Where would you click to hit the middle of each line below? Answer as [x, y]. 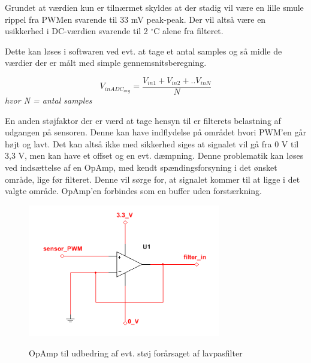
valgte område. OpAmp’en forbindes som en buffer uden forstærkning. [134, 191]
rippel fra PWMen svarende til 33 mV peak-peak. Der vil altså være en [135, 19]
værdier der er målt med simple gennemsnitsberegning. [106, 63]
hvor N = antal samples [49, 100]
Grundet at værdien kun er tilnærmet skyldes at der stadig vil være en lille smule [154, 7]
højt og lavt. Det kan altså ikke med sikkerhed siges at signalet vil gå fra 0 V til [152, 143]
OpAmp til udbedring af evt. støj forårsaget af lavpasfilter [136, 353]
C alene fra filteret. [188, 31]
